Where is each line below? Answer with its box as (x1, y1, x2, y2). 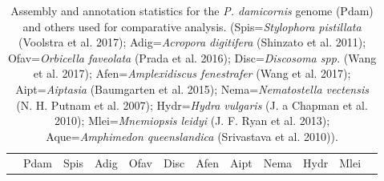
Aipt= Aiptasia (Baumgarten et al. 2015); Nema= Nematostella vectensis (15, 80, 369, 97)
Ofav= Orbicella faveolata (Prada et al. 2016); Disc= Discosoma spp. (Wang (7, 49, 377, 66)
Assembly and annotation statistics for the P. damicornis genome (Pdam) (10, 2, 374, 18)
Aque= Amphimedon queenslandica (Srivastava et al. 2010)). (46, 127, 338, 144)
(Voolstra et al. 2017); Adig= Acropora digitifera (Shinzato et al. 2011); (18, 34, 366, 50)
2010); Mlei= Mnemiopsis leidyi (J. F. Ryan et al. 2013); (55, 112, 330, 129)
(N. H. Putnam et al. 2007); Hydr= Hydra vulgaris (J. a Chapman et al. (16, 96, 368, 113)
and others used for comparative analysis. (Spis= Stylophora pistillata (22, 18, 362, 34)
